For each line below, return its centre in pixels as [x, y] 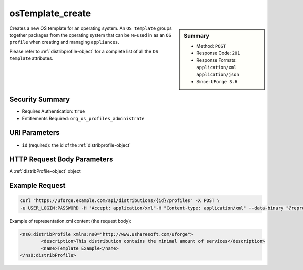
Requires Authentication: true [54, 111]
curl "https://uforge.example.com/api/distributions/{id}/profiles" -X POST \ [120, 201]
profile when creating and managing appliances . [64, 42]
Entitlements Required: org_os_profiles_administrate [83, 118]
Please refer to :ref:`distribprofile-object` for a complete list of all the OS [84, 51]
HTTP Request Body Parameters [61, 159]
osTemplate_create [50, 13]
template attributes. [31, 58]
